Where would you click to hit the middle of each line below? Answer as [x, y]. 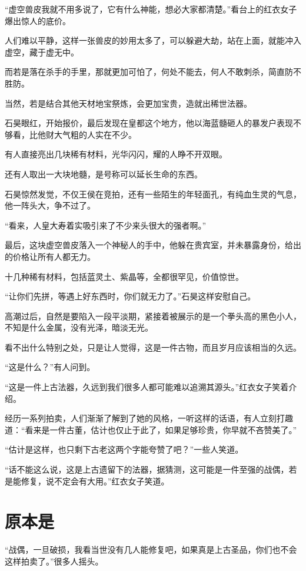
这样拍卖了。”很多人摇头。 [54, 561]
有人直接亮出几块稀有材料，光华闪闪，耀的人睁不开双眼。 [116, 154]
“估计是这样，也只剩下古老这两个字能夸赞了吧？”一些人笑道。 [124, 449]
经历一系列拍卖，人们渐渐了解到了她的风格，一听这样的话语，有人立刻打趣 [149, 418]
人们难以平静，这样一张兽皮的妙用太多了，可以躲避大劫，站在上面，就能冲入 [153, 40]
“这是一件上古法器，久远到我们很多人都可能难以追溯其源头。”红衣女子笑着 [147, 387]
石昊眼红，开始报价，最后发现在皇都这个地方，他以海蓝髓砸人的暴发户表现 [149, 123]
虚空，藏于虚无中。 [42, 52]
